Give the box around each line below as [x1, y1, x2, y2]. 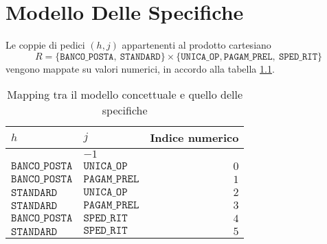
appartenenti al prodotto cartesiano [122, 38, 271, 52]
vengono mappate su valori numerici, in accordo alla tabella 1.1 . [5, 61, 275, 75]
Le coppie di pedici [5, 38, 85, 52]
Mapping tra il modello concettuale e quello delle [7, 86, 243, 103]
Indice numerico [150, 130, 239, 146]
